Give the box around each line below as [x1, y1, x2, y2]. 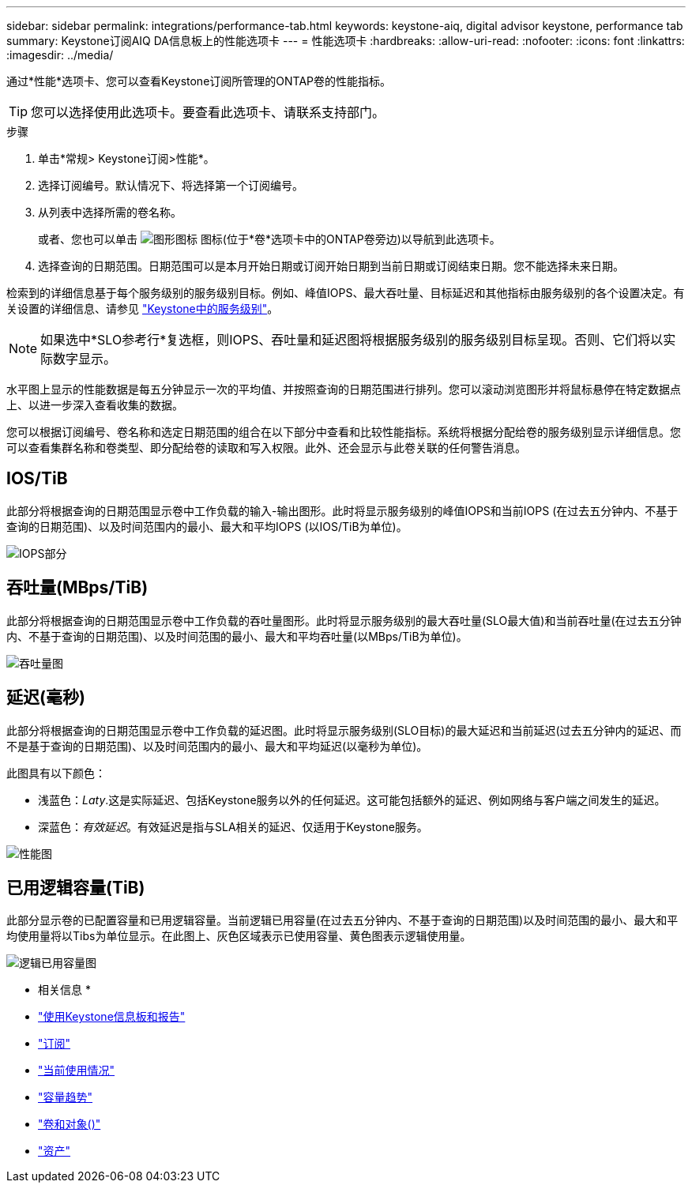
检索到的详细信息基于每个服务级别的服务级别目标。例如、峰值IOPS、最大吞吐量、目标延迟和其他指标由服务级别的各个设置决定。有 [6, 286, 685, 299]
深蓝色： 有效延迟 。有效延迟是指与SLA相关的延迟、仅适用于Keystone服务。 [38, 819, 428, 833]
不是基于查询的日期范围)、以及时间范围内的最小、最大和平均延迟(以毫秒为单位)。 [6, 739, 428, 753]
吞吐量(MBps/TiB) [6, 578, 149, 598]
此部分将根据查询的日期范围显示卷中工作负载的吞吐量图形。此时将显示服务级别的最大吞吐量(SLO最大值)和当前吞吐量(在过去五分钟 [6, 613, 682, 627]
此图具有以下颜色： [6, 766, 106, 780]
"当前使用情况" [38, 1063, 115, 1078]
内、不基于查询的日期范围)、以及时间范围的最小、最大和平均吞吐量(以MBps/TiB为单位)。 [6, 629, 468, 643]
